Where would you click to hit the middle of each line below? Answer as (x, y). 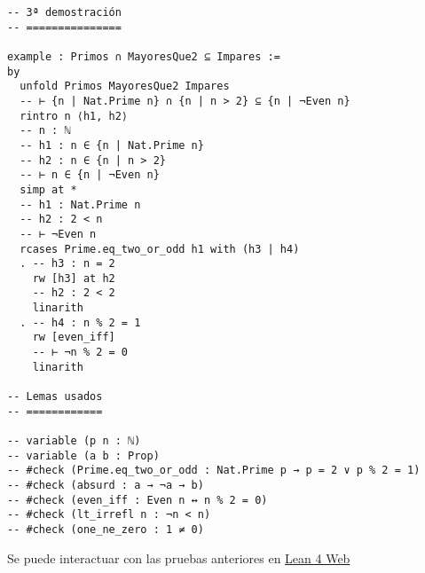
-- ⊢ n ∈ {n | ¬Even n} (90, 175)
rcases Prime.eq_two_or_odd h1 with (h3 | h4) (160, 249)
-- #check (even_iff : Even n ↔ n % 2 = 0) (138, 500)
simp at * (48, 189)
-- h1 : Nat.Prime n (80, 204)
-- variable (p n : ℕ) (74, 441)
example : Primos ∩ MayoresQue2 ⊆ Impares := (144, 56)
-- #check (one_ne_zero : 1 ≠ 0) (106, 529)
